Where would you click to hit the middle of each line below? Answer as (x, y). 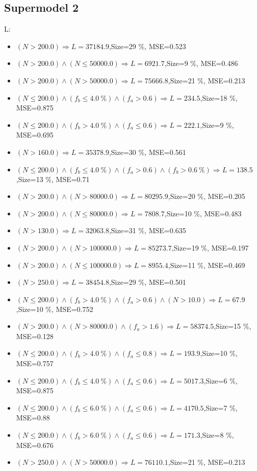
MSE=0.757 (35, 363)
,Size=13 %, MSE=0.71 (53, 179)
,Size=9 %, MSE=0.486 (201, 63)
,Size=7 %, (221, 407)
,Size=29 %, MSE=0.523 (147, 46)
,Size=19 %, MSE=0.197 (210, 247)
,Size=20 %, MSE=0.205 (207, 196)
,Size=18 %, (219, 97)
